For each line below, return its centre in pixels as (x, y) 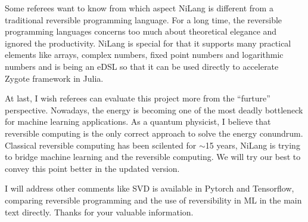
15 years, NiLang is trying (253, 145)
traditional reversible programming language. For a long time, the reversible (144, 19)
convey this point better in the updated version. (92, 168)
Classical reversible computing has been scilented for (101, 145)
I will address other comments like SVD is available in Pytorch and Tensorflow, (150, 188)
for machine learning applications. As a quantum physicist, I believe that (138, 121)
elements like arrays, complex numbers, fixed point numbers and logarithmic (144, 55)
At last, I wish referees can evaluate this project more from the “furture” (138, 98)
